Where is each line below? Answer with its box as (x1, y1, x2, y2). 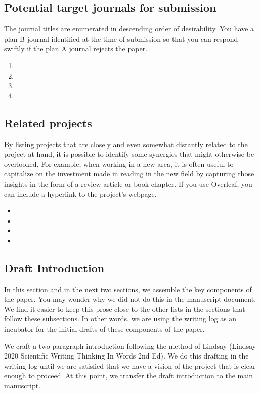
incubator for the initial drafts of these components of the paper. (4, 324, 205, 334)
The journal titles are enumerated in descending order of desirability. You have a (4, 23, 254, 34)
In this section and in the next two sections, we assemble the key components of (4, 283, 252, 294)
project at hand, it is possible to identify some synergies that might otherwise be (4, 149, 254, 159)
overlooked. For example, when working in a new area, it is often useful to (4, 158, 234, 169)
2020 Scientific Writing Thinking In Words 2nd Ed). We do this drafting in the (4, 350, 249, 361)
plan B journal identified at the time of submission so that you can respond (4, 33, 238, 44)
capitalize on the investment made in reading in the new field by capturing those (4, 168, 254, 179)
